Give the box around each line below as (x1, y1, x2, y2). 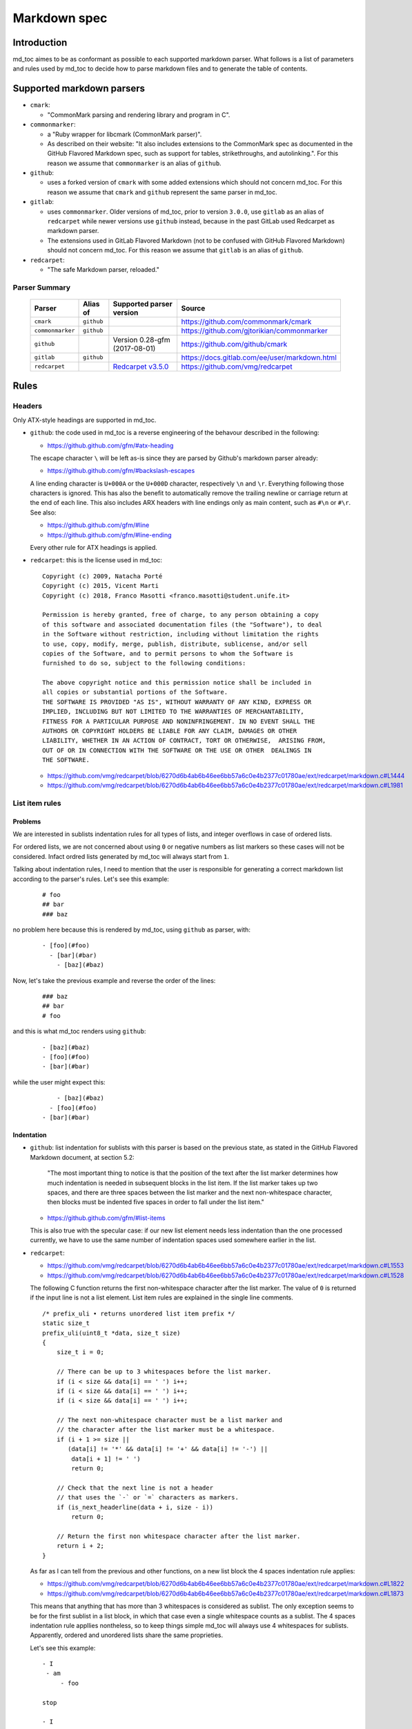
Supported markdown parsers (12, 83, 145, 95)
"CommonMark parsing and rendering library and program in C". (47, 111, 230, 119)
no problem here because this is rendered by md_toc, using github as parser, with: (12, 925, 251, 934)
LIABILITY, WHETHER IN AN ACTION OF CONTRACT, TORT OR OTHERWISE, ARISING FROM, (42, 737, 326, 745)
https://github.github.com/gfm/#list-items (47, 1214, 166, 1222)
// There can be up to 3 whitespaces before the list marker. (56, 1368, 272, 1376)
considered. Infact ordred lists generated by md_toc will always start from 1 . (12, 852, 229, 860)
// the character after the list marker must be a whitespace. (56, 1425, 275, 1434)
